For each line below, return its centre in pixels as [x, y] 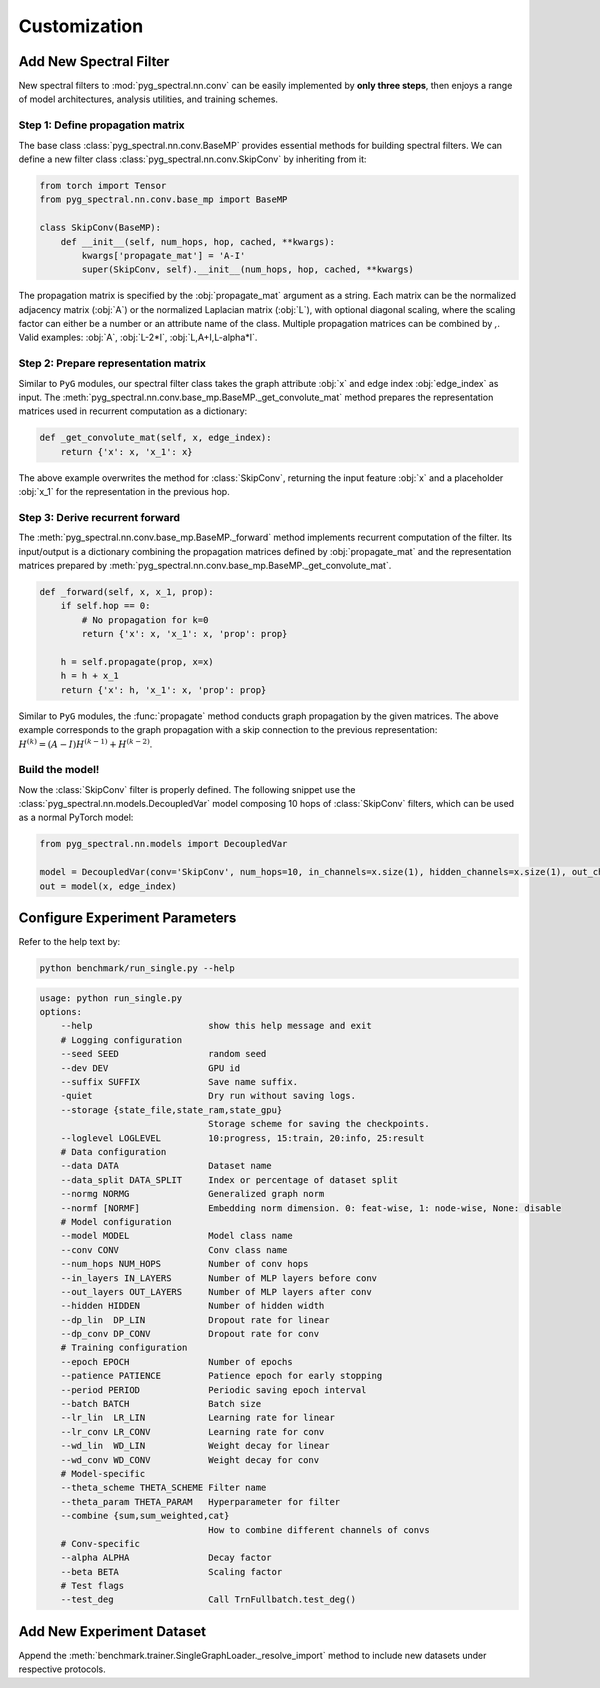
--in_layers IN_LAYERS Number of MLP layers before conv [219, 1278]
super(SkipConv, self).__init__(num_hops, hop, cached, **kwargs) [248, 269]
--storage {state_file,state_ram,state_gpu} [171, 1109]
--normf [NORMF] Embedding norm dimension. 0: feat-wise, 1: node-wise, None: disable [311, 1208]
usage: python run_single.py [111, 998]
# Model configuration [116, 1221]
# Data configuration [113, 1151]
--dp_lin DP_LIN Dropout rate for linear [195, 1319]
